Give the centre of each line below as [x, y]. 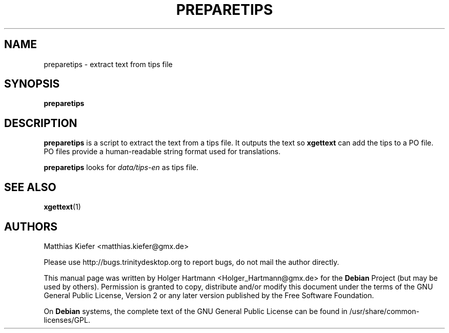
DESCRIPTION [41, 123]
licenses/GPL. [67, 320]
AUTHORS [31, 226]
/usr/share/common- [384, 311]
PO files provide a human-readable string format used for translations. [162, 152]
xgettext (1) [62, 207]
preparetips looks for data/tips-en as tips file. [121, 168]
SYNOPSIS [32, 84]
